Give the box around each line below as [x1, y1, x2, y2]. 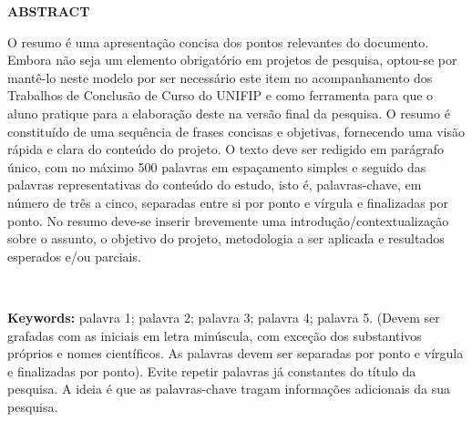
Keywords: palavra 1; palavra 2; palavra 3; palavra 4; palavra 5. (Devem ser [7, 307, 440, 326]
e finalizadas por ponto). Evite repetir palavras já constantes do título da [7, 361, 416, 380]
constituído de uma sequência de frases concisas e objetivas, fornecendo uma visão [7, 121, 465, 140]
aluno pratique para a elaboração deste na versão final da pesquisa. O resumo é [7, 103, 450, 122]
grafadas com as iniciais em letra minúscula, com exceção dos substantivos [7, 325, 422, 345]
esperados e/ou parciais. [7, 246, 141, 265]
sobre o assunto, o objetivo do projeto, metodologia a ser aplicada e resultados [7, 229, 445, 248]
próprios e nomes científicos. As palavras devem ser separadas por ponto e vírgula [7, 344, 464, 363]
